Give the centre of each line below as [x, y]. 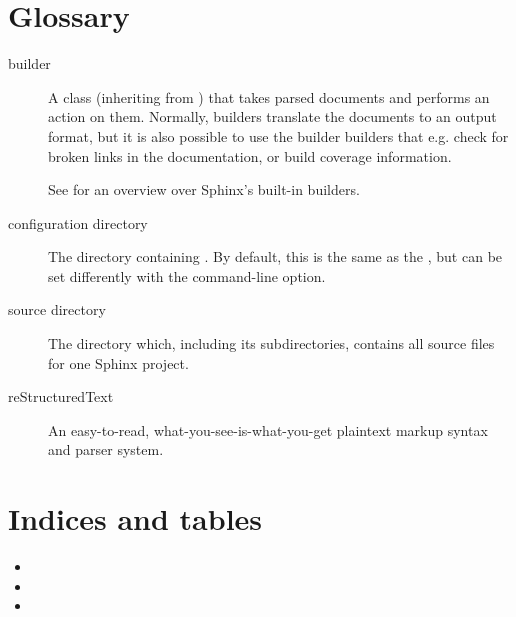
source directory [57, 309]
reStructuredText [61, 396]
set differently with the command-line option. [187, 275]
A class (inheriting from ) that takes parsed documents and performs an [269, 96]
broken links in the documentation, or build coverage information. [250, 155]
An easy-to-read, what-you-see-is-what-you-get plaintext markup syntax [268, 429]
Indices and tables [135, 518]
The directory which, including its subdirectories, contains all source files [271, 343]
